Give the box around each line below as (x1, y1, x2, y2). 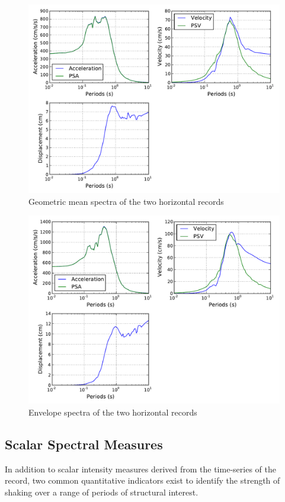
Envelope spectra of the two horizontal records (28, 406, 197, 418)
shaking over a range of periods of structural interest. (5, 485, 198, 498)
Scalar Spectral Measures (5, 435, 163, 453)
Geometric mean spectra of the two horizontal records (28, 195, 224, 207)
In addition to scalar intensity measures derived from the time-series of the (5, 462, 276, 475)
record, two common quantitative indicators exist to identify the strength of (5, 474, 280, 487)
